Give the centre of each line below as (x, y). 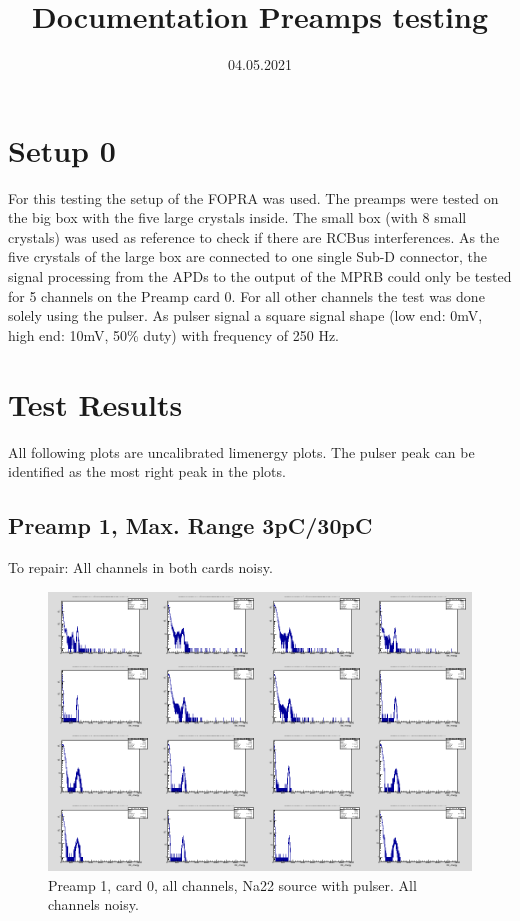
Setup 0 (62, 149)
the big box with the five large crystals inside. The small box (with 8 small (237, 217)
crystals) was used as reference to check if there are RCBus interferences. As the (254, 236)
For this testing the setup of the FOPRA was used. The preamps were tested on (253, 197)
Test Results (95, 403)
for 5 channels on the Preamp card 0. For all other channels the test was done (246, 295)
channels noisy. (93, 904)
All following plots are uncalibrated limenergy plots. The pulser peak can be (241, 451)
